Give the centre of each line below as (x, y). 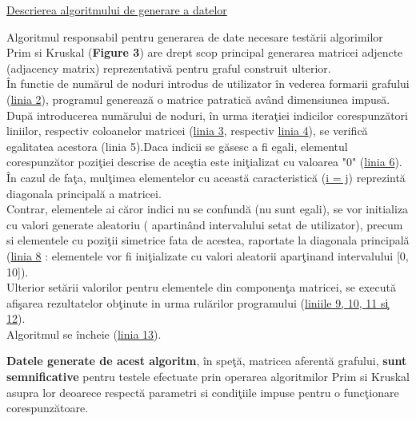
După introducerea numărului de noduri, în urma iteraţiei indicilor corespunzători (207, 115)
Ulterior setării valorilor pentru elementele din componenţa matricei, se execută (201, 287)
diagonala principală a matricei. (84, 193)
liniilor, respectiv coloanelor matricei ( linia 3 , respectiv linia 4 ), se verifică (187, 131)
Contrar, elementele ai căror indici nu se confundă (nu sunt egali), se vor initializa (208, 209)
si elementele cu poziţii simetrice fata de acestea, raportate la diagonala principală (208, 240)
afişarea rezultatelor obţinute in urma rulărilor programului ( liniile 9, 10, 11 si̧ (198, 302)
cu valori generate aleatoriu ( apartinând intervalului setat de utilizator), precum (205, 224)
